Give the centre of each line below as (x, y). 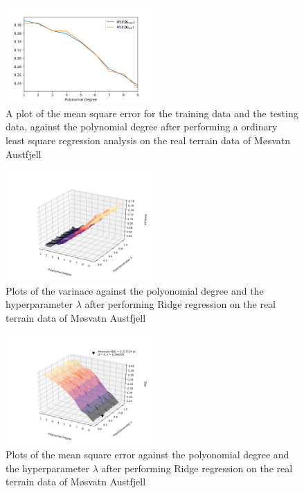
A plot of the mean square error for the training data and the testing (152, 113)
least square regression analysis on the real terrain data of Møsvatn (148, 140)
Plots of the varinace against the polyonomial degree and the (135, 290)
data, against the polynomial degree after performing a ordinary (142, 127)
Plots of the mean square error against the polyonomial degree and (147, 455)
